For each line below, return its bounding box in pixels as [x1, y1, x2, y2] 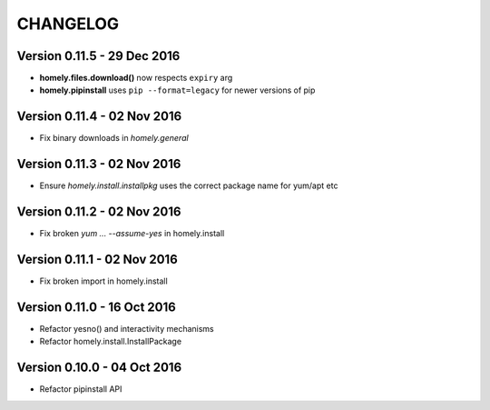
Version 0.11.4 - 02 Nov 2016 [16, 109, 182, 125]
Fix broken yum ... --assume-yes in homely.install [39, 228, 225, 239]
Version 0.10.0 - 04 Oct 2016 [16, 360, 182, 375]
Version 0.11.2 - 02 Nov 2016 [16, 205, 181, 220]
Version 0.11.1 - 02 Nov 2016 [16, 251, 179, 267]
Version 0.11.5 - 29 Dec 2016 [16, 48, 181, 64]
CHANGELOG [16, 14, 120, 34]
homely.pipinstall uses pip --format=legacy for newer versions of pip [39, 85, 316, 95]
